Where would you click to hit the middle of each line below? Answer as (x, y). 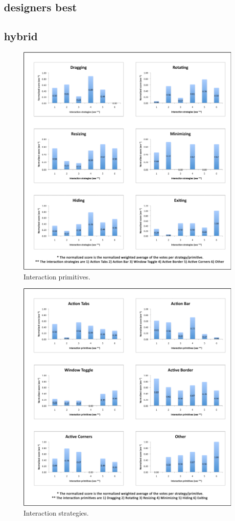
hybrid (21, 36)
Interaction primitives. (57, 276)
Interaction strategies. (56, 512)
